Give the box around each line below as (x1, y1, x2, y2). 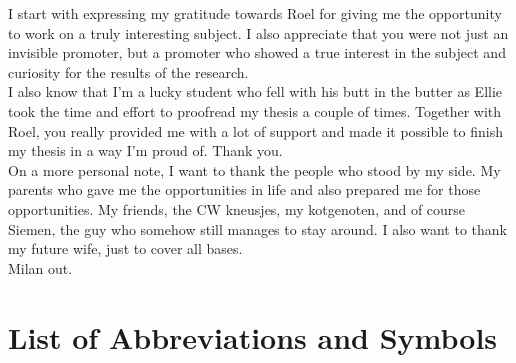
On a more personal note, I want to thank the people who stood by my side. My (8, 159, 501, 180)
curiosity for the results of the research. (8, 61, 249, 82)
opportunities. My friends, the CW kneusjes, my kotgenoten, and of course (8, 198, 466, 219)
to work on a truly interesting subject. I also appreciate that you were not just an (8, 22, 509, 43)
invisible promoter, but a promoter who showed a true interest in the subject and (8, 42, 506, 63)
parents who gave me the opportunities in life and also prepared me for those (8, 179, 481, 200)
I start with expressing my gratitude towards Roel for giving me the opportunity (8, 3, 502, 23)
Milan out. (8, 257, 73, 278)
